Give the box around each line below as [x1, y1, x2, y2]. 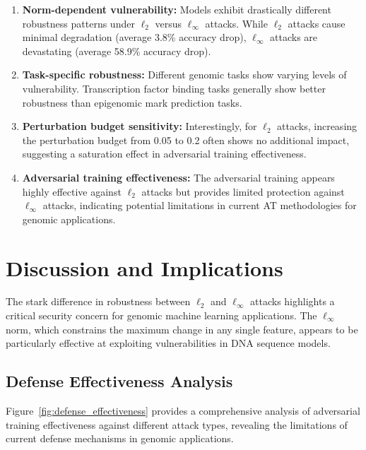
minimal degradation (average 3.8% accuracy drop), [22, 30, 247, 45]
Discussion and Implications [6, 253, 283, 282]
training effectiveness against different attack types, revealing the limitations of [6, 417, 348, 432]
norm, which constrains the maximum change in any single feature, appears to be [6, 321, 358, 336]
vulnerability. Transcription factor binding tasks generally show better [22, 81, 326, 95]
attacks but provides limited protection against [141, 184, 345, 199]
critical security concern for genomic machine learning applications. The [6, 308, 317, 323]
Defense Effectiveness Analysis [6, 370, 233, 392]
